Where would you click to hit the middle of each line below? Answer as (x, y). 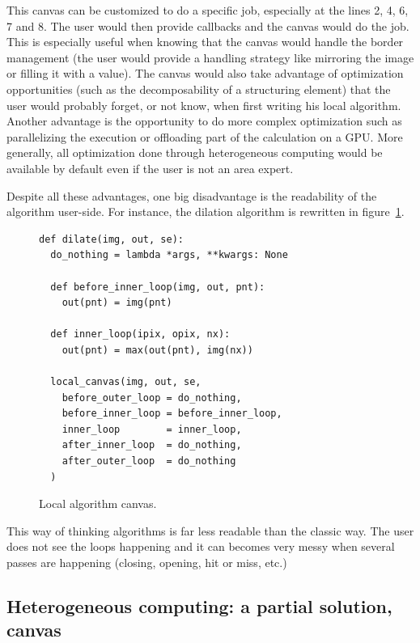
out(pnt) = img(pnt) (117, 303)
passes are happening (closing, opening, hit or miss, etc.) (147, 562)
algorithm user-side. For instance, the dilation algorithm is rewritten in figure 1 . (206, 212)
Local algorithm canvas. (98, 503)
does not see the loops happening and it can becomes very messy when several (201, 546)
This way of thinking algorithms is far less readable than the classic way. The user (210, 530)
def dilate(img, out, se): (111, 239)
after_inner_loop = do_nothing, (152, 445)
